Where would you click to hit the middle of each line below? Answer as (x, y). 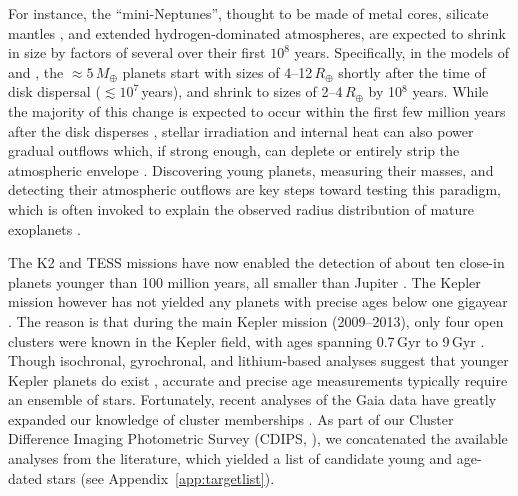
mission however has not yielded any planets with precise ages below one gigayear (258, 301)
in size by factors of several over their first (137, 52)
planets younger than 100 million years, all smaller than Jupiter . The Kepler (244, 281)
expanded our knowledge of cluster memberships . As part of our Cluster (231, 418)
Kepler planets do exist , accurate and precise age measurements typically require (258, 379)
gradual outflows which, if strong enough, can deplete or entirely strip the (234, 150)
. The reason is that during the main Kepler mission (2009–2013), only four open (256, 320)
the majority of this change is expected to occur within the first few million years (257, 110)
